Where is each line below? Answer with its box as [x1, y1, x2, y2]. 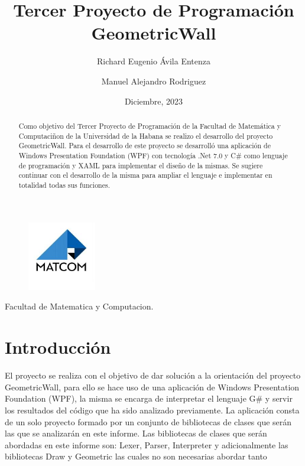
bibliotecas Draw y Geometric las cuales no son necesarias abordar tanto [5, 450, 267, 462]
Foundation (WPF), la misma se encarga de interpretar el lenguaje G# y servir [5, 392, 293, 405]
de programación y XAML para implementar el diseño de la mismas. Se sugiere [18, 160, 263, 170]
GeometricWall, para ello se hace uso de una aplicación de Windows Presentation [5, 380, 300, 393]
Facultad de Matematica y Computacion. [5, 300, 154, 312]
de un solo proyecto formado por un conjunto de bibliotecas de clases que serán [5, 415, 292, 428]
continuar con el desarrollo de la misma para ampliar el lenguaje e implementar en [18, 170, 272, 180]
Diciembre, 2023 [124, 94, 183, 107]
